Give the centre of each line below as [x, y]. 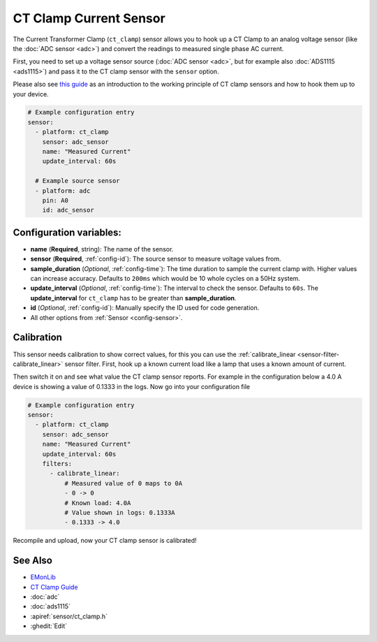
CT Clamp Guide [54, 587]
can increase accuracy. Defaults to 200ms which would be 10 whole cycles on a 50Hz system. [165, 279]
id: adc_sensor [68, 210]
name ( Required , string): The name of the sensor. [102, 249]
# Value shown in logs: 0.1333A [119, 512]
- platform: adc [63, 191]
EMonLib [43, 577]
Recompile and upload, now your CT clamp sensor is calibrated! [105, 541]
